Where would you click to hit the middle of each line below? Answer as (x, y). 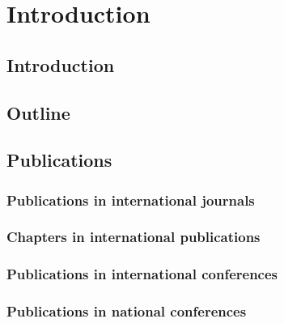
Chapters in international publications (134, 237)
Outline (38, 112)
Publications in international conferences (142, 274)
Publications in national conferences (127, 311)
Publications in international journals (131, 200)
